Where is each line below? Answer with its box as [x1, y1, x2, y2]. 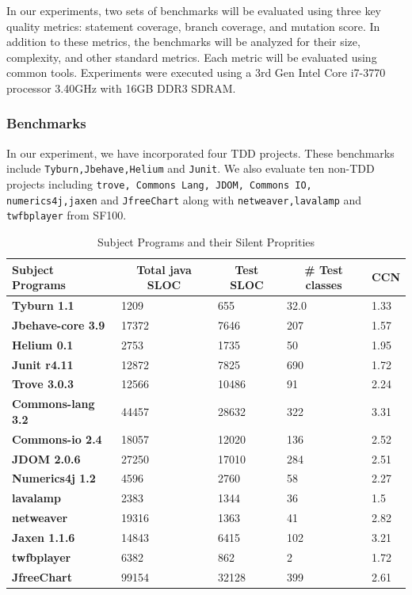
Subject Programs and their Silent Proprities [97, 234, 315, 250]
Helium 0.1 [12, 336, 74, 353]
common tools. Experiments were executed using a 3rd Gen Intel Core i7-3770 [6, 64, 386, 81]
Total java [136, 261, 192, 277]
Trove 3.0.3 [12, 376, 74, 392]
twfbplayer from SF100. [6, 207, 127, 223]
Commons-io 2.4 [12, 430, 102, 447]
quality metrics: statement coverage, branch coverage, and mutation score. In [6, 17, 380, 34]
